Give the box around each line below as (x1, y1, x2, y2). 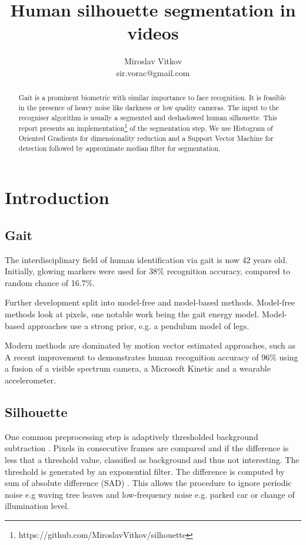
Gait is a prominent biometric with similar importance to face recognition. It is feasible (18, 93, 286, 103)
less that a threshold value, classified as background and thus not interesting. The (5, 453, 300, 465)
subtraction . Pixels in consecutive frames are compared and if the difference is (5, 442, 289, 454)
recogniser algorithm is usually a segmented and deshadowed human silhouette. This (18, 112, 277, 122)
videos (127, 21, 179, 45)
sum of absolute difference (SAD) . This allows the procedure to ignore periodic (5, 477, 292, 489)
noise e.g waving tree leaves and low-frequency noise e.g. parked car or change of (5, 488, 295, 500)
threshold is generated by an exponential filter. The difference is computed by (5, 465, 285, 477)
